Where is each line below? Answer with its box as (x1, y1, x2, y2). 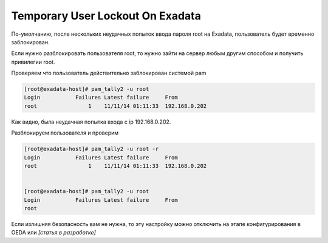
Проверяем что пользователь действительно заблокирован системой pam (11, 70, 207, 77)
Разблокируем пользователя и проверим (11, 129, 119, 136)
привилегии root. (11, 58, 55, 65)
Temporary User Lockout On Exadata (11, 9, 202, 22)
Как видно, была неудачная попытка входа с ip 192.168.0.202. (11, 118, 171, 125)
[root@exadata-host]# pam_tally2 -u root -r (24, 145, 159, 153)
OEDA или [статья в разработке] (11, 229, 97, 236)
